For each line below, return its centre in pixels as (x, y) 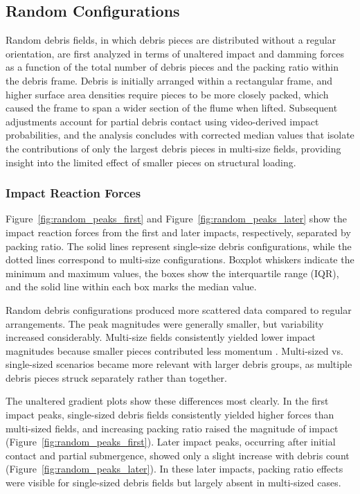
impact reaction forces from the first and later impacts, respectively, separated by (178, 232)
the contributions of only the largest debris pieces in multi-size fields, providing (173, 148)
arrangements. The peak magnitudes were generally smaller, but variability (165, 323)
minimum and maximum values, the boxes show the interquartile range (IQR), (172, 273)
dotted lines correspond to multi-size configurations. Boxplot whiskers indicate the (180, 259)
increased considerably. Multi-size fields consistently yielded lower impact (161, 337)
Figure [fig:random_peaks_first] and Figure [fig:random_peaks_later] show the (176, 219)
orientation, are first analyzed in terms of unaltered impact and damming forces (175, 53)
